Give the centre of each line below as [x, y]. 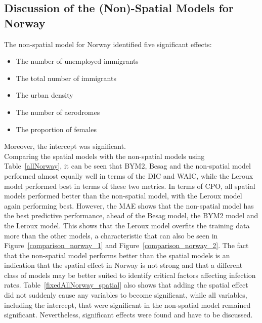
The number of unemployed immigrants [77, 61]
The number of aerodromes [58, 112]
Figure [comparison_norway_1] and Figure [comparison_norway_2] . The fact [126, 245]
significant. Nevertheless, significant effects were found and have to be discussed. [128, 315]
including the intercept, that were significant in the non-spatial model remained [127, 305]
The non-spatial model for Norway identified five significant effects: [108, 44]
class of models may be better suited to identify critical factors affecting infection [130, 275]
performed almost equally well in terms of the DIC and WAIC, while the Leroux [129, 175]
